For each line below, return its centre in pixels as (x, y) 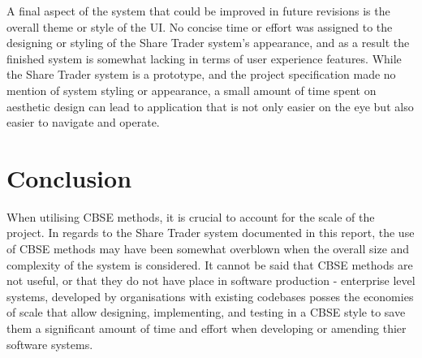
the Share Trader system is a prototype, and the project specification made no (201, 74)
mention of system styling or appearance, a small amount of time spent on (192, 90)
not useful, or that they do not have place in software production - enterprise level (211, 280)
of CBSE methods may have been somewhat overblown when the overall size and (208, 249)
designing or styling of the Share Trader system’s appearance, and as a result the (208, 43)
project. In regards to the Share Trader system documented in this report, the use (211, 233)
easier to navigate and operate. (83, 122)
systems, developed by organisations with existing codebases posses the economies (210, 296)
